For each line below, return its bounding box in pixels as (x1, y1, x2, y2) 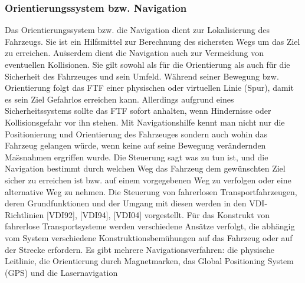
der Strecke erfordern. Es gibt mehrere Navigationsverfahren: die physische (5, 243, 275, 255)
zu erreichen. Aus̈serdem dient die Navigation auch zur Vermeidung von (5, 47, 264, 59)
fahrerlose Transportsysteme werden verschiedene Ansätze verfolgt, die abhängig (5, 220, 295, 232)
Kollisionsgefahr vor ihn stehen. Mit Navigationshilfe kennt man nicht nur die (5, 116, 285, 128)
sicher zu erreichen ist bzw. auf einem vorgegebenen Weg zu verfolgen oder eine (5, 173, 291, 186)
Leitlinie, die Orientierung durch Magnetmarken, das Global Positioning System (5, 255, 294, 267)
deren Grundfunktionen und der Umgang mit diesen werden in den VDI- (5, 197, 268, 209)
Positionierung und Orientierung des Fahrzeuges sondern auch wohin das (5, 127, 268, 140)
